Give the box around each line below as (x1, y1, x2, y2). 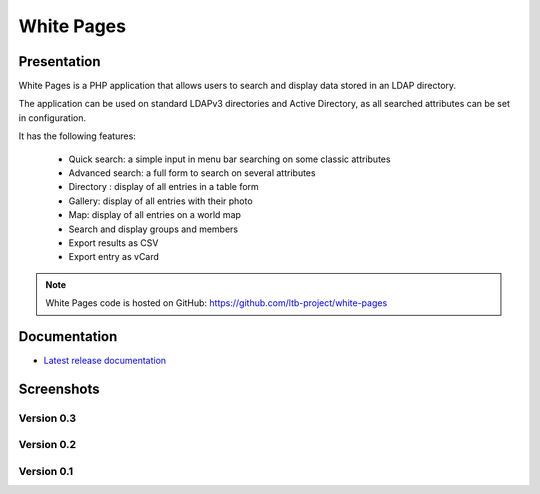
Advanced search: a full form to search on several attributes (68, 167, 316, 179)
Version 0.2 (18, 438, 77, 452)
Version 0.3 (18, 411, 77, 425)
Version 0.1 (18, 464, 74, 478)
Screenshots (18, 380, 100, 397)
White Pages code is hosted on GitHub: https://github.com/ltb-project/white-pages (45, 297, 388, 309)
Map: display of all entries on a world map (68, 209, 242, 221)
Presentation (18, 53, 101, 70)
